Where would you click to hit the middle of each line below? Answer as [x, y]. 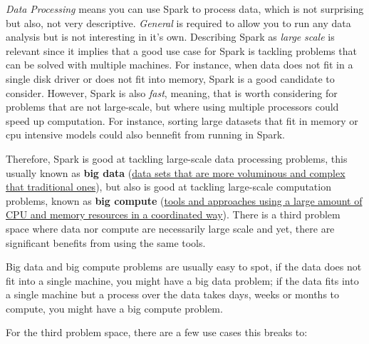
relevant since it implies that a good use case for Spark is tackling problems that [181, 50]
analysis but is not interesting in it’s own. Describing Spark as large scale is [170, 37]
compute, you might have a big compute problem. [114, 308]
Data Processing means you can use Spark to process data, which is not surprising [185, 9]
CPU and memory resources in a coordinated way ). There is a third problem [173, 214]
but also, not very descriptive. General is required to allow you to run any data [178, 22]
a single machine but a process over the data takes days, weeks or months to [173, 294]
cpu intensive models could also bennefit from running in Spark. [146, 135]
